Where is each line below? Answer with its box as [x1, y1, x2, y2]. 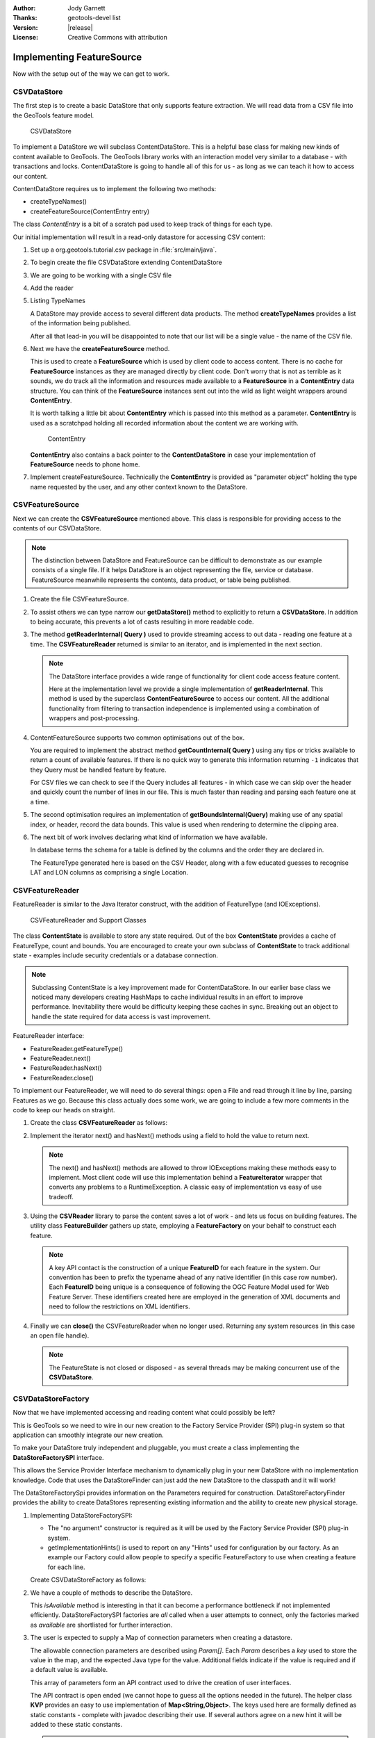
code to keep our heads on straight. [12, 1105, 115, 1114]
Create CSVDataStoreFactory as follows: [30, 1575, 147, 1584]
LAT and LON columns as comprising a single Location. [30, 868, 189, 877]
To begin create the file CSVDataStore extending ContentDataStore [30, 258, 222, 267]
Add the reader [30, 284, 74, 292]
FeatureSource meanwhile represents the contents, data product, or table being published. [31, 576, 291, 584]
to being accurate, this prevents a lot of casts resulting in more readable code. [30, 617, 254, 626]
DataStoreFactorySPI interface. [12, 1453, 104, 1461]
